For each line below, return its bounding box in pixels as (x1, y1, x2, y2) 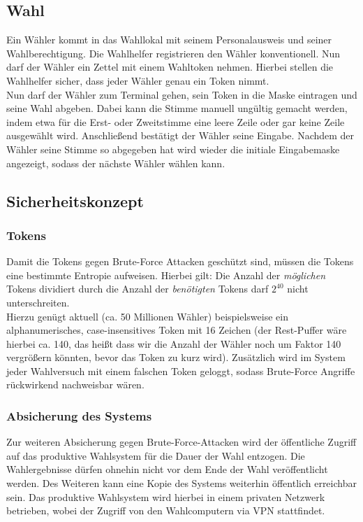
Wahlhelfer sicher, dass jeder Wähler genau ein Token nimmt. (6, 73, 269, 87)
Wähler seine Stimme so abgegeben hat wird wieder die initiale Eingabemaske (6, 141, 340, 156)
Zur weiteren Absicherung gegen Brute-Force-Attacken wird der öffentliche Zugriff (6, 435, 357, 449)
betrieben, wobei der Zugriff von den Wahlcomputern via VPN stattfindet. (6, 503, 325, 518)
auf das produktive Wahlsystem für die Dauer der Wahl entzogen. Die (6, 448, 305, 463)
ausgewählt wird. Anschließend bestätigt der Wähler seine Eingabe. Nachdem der (6, 128, 355, 143)
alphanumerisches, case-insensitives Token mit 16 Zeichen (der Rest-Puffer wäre (6, 323, 347, 337)
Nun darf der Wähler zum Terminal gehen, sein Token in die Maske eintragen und (6, 87, 357, 101)
